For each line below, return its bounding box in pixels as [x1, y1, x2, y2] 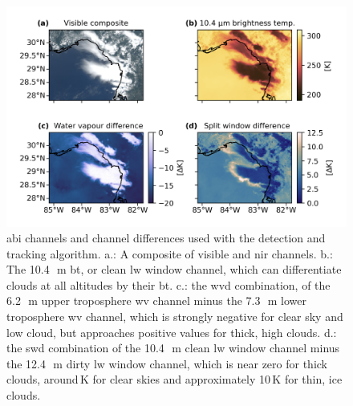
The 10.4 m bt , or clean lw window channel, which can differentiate [6, 261, 342, 278]
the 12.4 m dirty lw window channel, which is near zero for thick [6, 355, 328, 371]
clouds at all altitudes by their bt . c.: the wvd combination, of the [6, 276, 331, 293]
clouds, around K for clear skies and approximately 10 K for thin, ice [6, 371, 343, 388]
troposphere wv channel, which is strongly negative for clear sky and [6, 308, 343, 325]
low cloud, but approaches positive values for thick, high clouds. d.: [6, 323, 337, 340]
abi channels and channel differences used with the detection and [6, 229, 326, 246]
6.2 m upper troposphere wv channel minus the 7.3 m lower [6, 292, 307, 309]
